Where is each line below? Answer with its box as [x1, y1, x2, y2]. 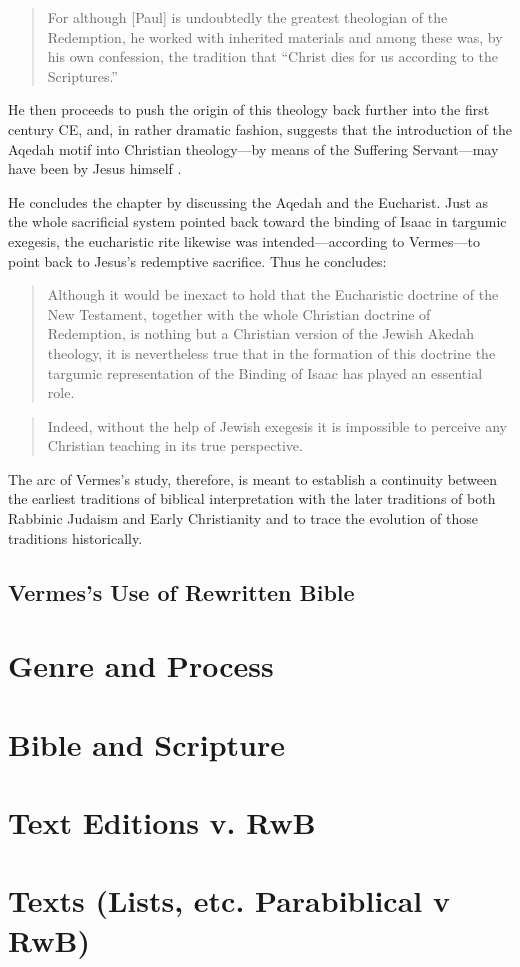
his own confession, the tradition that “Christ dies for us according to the [47, 46, 498, 67]
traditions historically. [8, 527, 143, 548]
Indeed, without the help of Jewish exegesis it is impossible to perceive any [47, 415, 507, 436]
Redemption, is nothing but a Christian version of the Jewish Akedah [47, 323, 475, 344]
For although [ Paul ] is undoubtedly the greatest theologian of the [47, 7, 448, 27]
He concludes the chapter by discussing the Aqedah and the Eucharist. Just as [8, 191, 489, 212]
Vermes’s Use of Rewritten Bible [8, 576, 355, 607]
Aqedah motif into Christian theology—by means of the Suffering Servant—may [8, 138, 499, 159]
